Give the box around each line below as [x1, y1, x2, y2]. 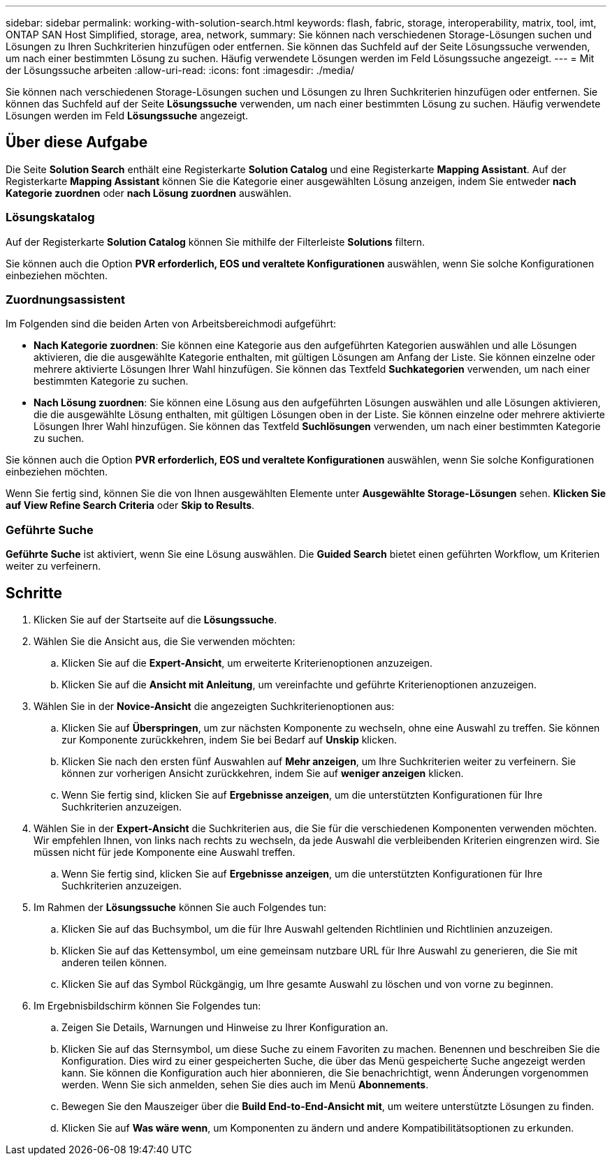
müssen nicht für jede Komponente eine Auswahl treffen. [34, 845, 296, 858]
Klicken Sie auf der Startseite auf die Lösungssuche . [34, 613, 277, 626]
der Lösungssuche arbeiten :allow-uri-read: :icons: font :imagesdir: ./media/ [6, 64, 355, 76]
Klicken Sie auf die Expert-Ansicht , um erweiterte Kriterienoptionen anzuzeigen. [61, 656, 433, 669]
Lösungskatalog [6, 210, 95, 225]
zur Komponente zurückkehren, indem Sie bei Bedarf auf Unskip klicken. [61, 733, 397, 746]
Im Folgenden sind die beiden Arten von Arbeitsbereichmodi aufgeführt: [6, 318, 337, 330]
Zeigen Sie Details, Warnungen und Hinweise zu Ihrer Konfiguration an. [61, 1021, 388, 1033]
